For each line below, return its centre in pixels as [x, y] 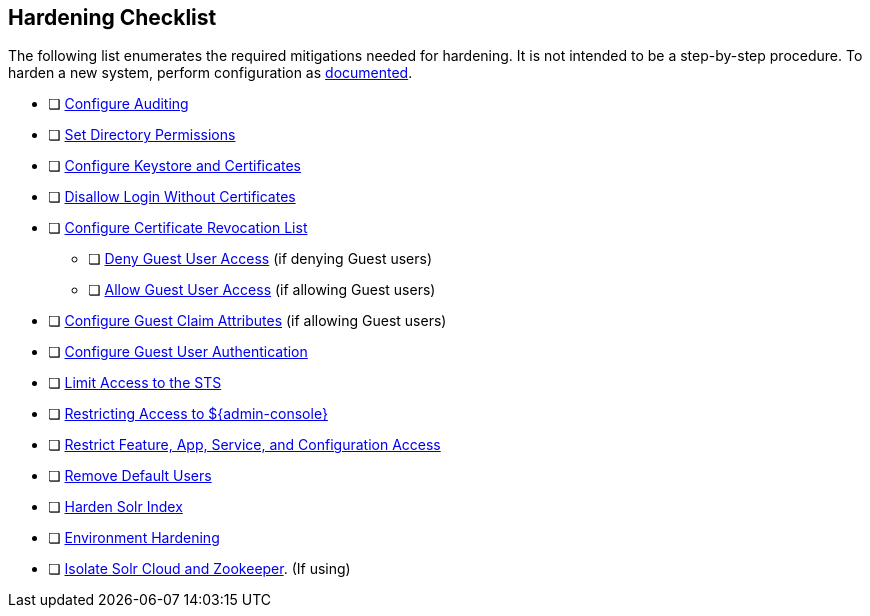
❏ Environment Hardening [134, 538]
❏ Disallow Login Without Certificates [172, 197]
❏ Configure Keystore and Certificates [174, 166]
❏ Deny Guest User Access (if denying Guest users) [260, 259]
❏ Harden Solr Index [115, 507]
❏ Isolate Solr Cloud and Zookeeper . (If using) [199, 569]
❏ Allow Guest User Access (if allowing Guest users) [262, 290]
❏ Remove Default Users [130, 476]
